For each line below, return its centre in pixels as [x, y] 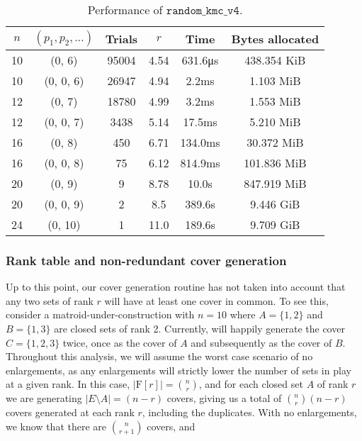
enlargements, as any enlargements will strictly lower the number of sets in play [179, 370]
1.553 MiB [275, 101]
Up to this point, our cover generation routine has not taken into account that [176, 287]
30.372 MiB [275, 142]
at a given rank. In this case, [68, 384]
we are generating [44, 398]
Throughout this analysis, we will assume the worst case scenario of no [159, 356]
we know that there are [56, 426]
